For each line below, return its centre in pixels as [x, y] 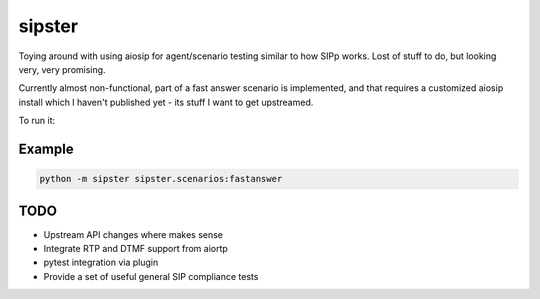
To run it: [37, 121]
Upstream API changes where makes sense [133, 234]
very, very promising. [62, 69]
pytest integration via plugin [101, 262]
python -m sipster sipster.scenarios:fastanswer [161, 179]
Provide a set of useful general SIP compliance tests [151, 276]
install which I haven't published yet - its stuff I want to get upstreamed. [166, 102]
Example [46, 148]
